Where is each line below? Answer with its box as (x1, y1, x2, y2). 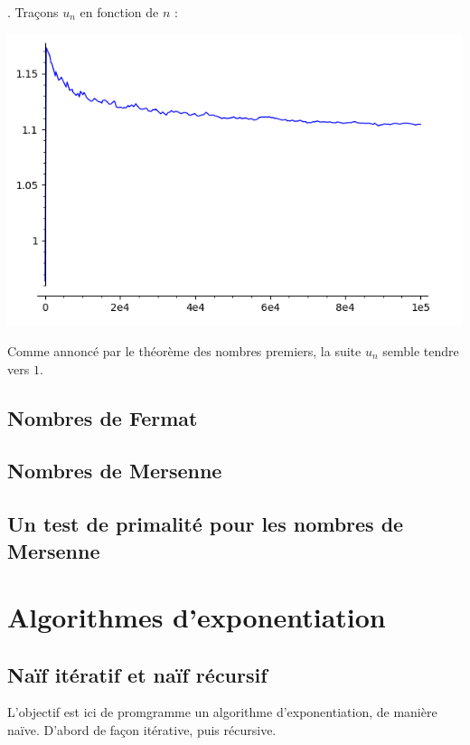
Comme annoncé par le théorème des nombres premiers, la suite (7, 341, 362, 360)
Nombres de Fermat (7, 403, 198, 431)
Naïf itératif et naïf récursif (7, 660, 268, 688)
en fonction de (80, 3, 159, 21)
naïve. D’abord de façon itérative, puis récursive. (7, 721, 277, 740)
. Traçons (7, 3, 59, 21)
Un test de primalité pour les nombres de (7, 510, 404, 538)
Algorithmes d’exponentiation (7, 599, 386, 636)
